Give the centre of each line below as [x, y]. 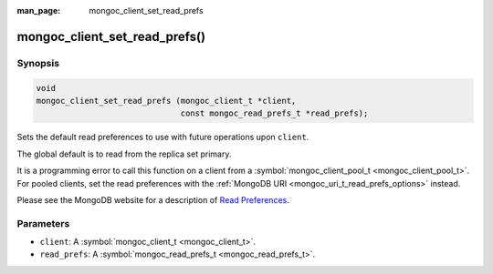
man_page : [39, 10]
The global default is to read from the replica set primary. [124, 154]
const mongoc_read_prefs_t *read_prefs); [274, 113]
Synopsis [38, 63]
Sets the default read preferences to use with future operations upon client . [163, 137]
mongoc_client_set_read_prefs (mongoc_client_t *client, [166, 101]
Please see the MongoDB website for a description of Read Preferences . [153, 199]
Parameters [43, 223]
